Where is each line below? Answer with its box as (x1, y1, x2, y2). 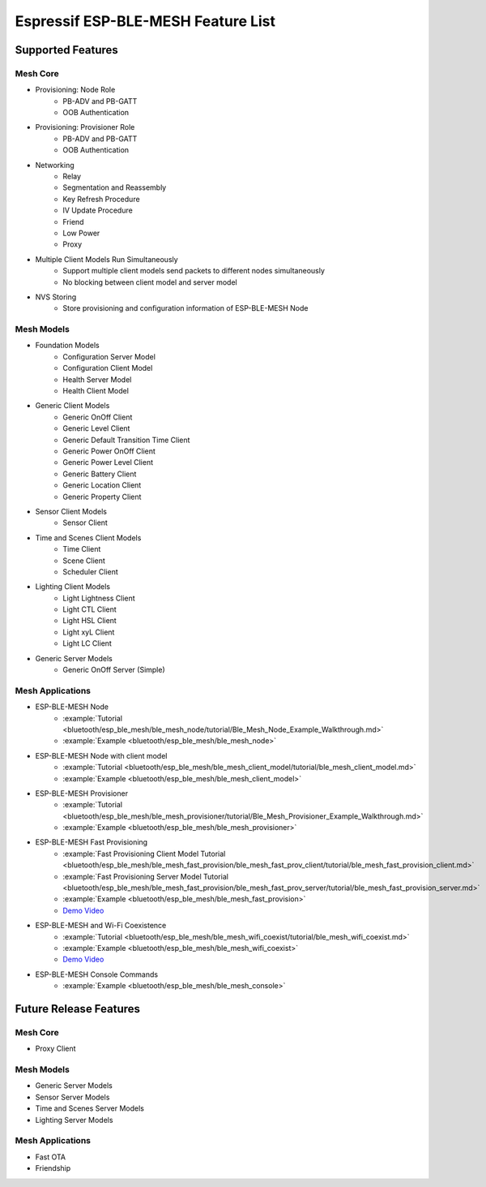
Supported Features (15, 43, 119, 57)
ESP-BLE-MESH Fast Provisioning (35, 837, 148, 847)
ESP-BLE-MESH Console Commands (35, 970, 158, 979)
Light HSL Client (62, 616, 117, 626)
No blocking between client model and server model (62, 277, 238, 287)
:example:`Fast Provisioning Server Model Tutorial (62, 871, 228, 881)
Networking (35, 160, 75, 170)
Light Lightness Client (62, 593, 135, 603)
